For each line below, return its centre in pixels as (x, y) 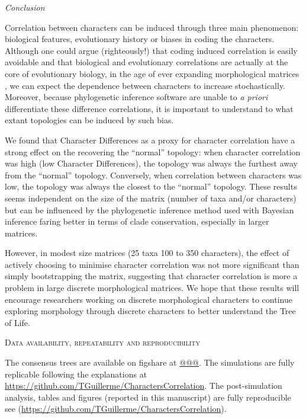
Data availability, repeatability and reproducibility (103, 342)
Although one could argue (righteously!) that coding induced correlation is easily (151, 50)
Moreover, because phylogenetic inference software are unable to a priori (136, 97)
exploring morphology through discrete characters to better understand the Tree (150, 311)
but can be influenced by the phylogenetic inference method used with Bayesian (149, 209)
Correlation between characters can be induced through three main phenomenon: (152, 27)
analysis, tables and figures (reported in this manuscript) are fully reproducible (148, 397)
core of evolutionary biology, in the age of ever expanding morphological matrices (152, 73)
